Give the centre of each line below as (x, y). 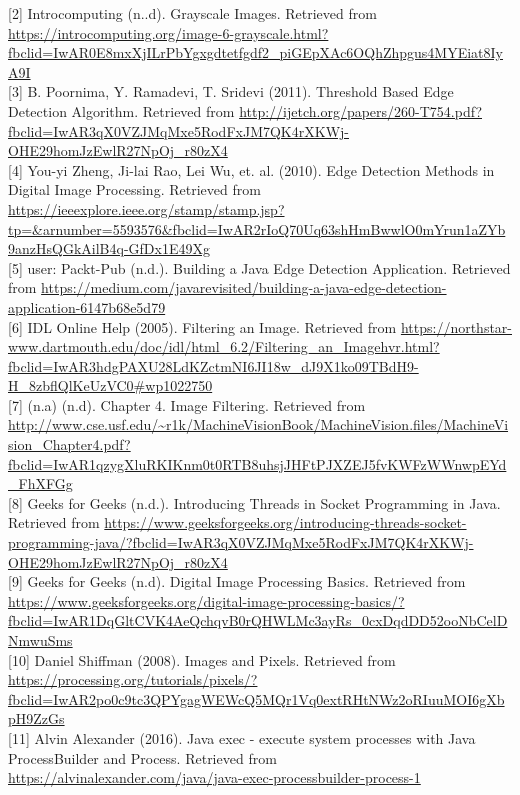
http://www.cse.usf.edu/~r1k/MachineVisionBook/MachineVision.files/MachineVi (258, 424)
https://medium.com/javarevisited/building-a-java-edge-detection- (244, 287)
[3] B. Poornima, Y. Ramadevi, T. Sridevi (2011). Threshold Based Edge (231, 91)
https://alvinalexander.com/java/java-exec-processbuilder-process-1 (214, 777)
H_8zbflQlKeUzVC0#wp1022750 (110, 385)
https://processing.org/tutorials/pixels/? (133, 679)
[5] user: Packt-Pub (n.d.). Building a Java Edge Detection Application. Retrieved (259, 267)
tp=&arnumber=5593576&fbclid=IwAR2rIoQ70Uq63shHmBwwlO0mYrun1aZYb (257, 228)
